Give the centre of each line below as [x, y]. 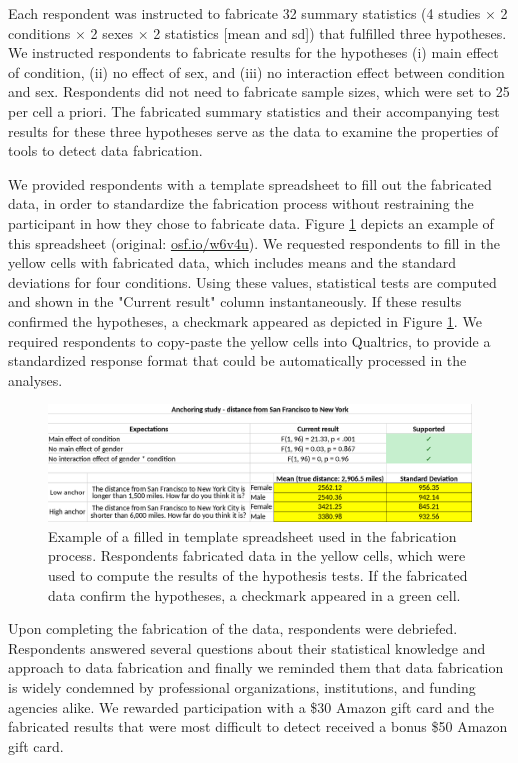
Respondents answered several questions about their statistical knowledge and [247, 647]
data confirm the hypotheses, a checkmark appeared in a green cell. [254, 594]
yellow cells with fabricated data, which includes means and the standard [232, 262]
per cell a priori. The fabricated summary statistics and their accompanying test [254, 110]
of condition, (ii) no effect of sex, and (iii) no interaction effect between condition [256, 71]
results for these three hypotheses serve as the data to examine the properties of [253, 130]
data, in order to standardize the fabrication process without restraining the [241, 203]
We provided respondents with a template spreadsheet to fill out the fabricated [250, 183]
